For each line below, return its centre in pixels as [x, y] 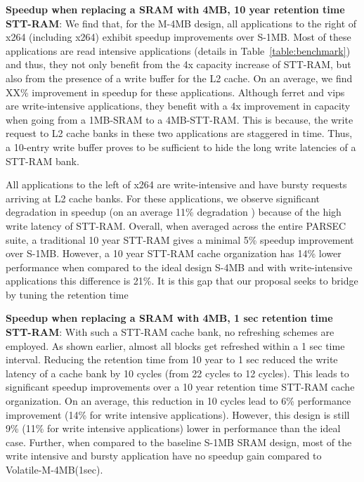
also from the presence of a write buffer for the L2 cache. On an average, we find [179, 78]
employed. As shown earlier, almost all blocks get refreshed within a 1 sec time [175, 345]
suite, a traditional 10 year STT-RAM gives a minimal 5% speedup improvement [180, 239]
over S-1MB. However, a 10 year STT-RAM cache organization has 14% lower [174, 253]
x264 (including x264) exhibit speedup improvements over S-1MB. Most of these [178, 37]
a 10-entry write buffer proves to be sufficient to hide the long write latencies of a [181, 146]
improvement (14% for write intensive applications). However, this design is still [178, 414]
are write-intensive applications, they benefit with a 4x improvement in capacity [178, 106]
